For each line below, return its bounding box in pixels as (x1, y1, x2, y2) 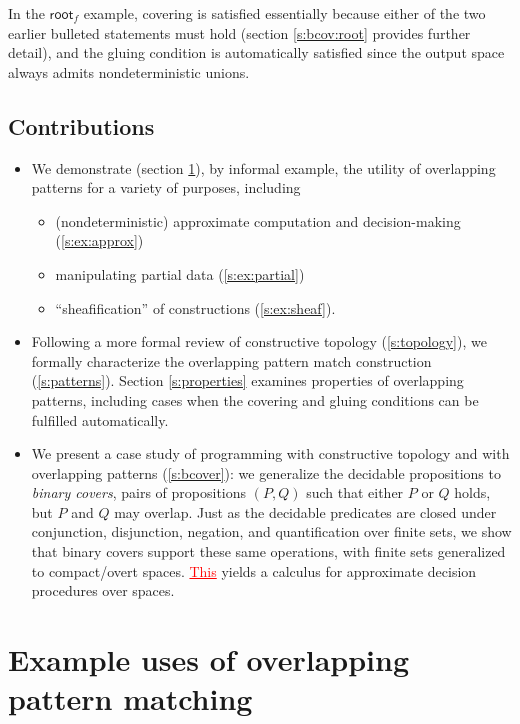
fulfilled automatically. (31, 409, 169, 430)
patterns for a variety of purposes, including (31, 177, 301, 198)
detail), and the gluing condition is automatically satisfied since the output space (8, 42, 505, 63)
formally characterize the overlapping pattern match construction (31, 350, 432, 371)
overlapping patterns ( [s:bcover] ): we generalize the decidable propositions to (31, 462, 501, 483)
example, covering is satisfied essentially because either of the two (83, 3, 486, 23)
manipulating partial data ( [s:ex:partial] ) (55, 263, 305, 284)
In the (8, 3, 45, 23)
